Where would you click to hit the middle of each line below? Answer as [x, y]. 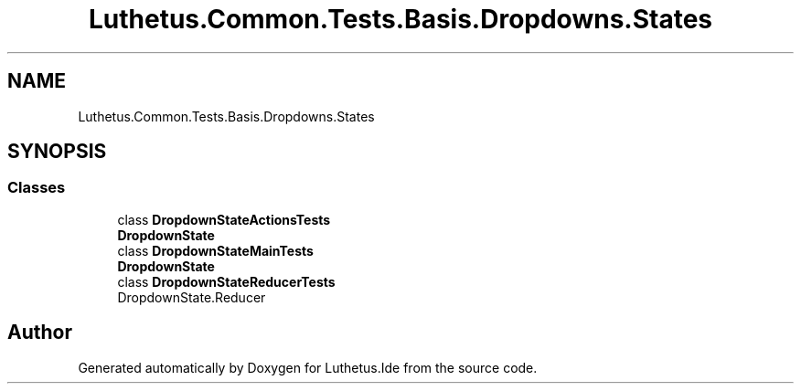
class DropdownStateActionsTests [224, 219]
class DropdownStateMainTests [215, 250]
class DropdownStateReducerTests [226, 281]
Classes [37, 188]
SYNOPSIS [57, 152]
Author [40, 333]
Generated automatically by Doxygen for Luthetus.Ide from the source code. [308, 367]
